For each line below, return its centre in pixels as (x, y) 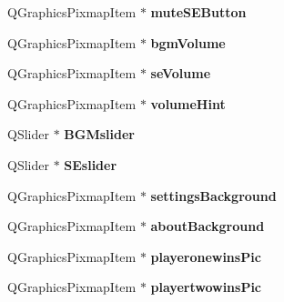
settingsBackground (213, 195)
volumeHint (188, 103)
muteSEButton (198, 12)
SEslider (91, 164)
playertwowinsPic (206, 287)
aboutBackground (208, 226)
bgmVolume (188, 42)
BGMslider (99, 134)
